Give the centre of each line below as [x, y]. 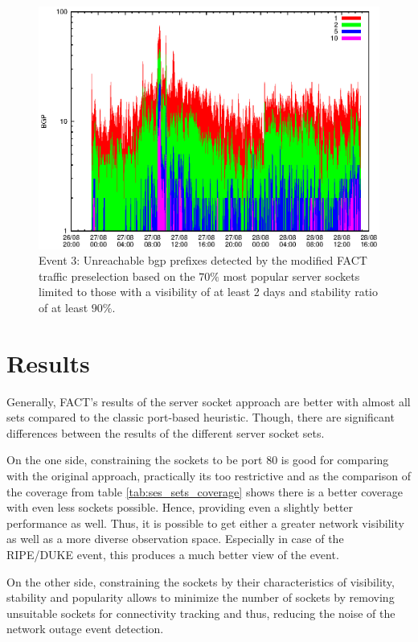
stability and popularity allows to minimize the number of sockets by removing [201, 597]
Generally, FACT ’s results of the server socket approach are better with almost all [209, 401]
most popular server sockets [291, 276]
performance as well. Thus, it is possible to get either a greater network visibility [205, 523]
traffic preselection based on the [117, 276]
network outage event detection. [85, 629]
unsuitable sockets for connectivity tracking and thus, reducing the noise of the [201, 613]
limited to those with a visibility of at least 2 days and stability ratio [208, 292]
